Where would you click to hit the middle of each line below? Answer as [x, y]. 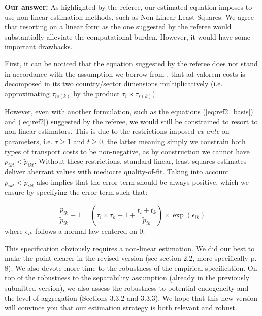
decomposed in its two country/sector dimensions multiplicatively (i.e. [114, 83]
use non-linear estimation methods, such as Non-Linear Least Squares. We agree [129, 16]
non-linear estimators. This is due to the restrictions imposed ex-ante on [117, 131]
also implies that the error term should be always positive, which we [143, 181]
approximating [27, 93]
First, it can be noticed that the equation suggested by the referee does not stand [131, 63]
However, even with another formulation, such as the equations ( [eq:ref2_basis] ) [129, 111]
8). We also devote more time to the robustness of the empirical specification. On [131, 268]
